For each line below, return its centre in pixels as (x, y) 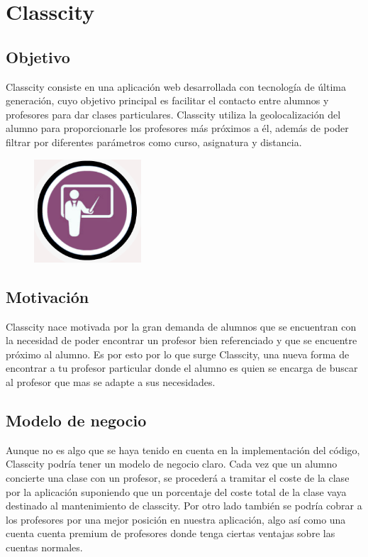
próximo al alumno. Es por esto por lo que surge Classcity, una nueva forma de (178, 354)
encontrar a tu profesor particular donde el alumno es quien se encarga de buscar (182, 368)
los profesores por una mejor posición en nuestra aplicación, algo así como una (176, 519)
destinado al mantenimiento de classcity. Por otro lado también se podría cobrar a (184, 506)
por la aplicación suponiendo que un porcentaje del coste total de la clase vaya (176, 491)
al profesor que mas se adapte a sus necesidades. (111, 382)
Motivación (48, 296)
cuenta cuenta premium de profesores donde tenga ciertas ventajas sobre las (171, 533)
